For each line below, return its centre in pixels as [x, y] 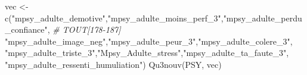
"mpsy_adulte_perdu [263, 18]
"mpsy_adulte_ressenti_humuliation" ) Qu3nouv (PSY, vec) [113, 64]
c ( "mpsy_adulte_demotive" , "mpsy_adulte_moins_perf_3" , [114, 18]
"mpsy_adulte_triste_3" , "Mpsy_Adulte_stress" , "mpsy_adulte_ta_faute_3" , [147, 53]
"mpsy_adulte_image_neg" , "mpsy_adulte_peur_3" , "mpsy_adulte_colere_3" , [149, 41]
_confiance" [26, 29]
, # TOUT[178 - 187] [84, 29]
